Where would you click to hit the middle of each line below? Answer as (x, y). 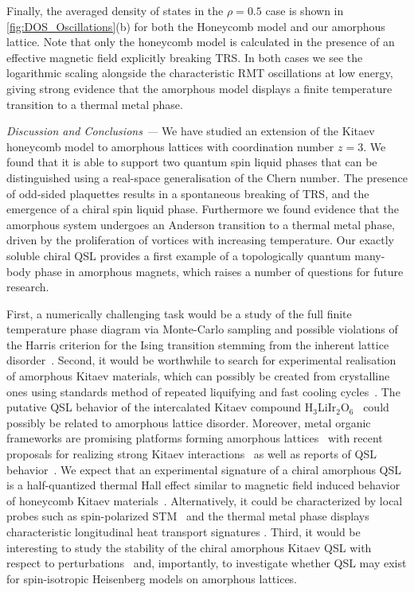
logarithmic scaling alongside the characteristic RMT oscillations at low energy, (200, 73)
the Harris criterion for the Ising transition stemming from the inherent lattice (198, 344)
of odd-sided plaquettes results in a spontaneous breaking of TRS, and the (188, 193)
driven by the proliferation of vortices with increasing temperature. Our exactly (201, 240)
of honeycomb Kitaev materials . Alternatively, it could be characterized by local (205, 500)
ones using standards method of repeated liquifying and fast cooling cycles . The (203, 391)
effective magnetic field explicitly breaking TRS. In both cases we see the (185, 57)
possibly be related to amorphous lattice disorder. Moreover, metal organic (189, 422)
